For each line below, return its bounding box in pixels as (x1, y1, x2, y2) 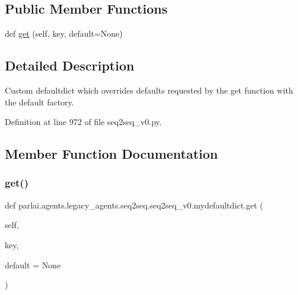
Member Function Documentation (5, 145, 218, 163)
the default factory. (5, 95, 74, 108)
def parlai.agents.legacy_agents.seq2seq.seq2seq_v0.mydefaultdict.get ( (5, 198, 264, 211)
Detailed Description (5, 56, 135, 75)
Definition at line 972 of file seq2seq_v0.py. (5, 116, 162, 128)
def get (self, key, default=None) (5, 27, 123, 40)
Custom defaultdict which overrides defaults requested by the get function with (5, 84, 293, 96)
